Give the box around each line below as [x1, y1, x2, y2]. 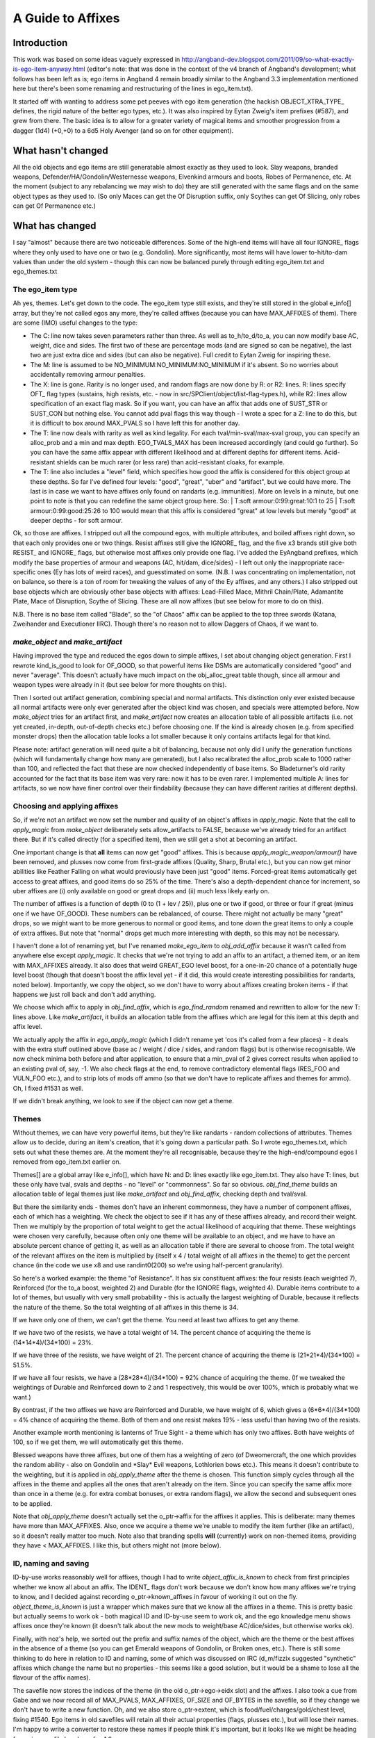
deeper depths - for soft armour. [30, 517, 123, 525]
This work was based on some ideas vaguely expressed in [12, 56, 181, 64]
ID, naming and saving [12, 1559, 90, 1568]
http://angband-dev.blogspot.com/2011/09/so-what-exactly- [181, 56, 355, 64]
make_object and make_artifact [12, 637, 123, 647]
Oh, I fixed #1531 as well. [12, 1084, 83, 1092]
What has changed [12, 220, 97, 232]
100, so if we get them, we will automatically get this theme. [12, 1438, 183, 1446]
